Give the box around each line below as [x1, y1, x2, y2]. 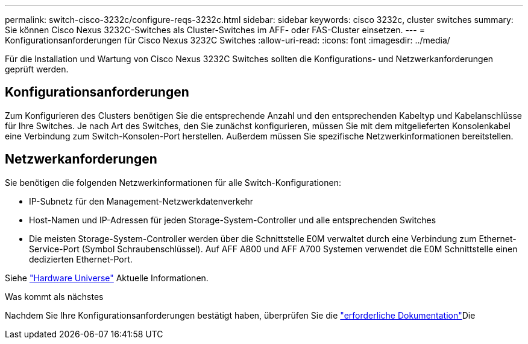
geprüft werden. [5, 64, 69, 74]
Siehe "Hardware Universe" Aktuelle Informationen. [5, 272, 209, 283]
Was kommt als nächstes [5, 291, 104, 302]
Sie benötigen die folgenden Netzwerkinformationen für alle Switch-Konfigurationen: [5, 177, 341, 188]
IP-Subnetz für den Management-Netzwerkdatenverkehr [29, 196, 254, 206]
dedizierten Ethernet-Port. [29, 253, 133, 264]
